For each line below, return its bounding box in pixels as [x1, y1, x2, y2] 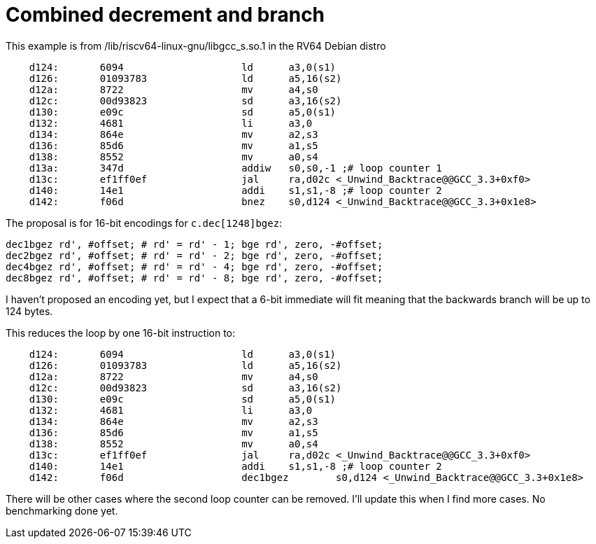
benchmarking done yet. [6, 504, 118, 517]
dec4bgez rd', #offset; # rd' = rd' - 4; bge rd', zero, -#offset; [6, 260, 383, 272]
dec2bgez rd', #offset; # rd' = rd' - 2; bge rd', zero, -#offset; [6, 249, 383, 261]
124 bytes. [6, 305, 53, 317]
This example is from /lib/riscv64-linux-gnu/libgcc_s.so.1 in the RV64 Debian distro [6, 39, 386, 52]
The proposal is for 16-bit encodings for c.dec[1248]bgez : [6, 216, 283, 229]
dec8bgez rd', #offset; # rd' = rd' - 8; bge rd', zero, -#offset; [6, 272, 383, 284]
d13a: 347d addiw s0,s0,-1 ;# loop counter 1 [29, 162, 442, 174]
